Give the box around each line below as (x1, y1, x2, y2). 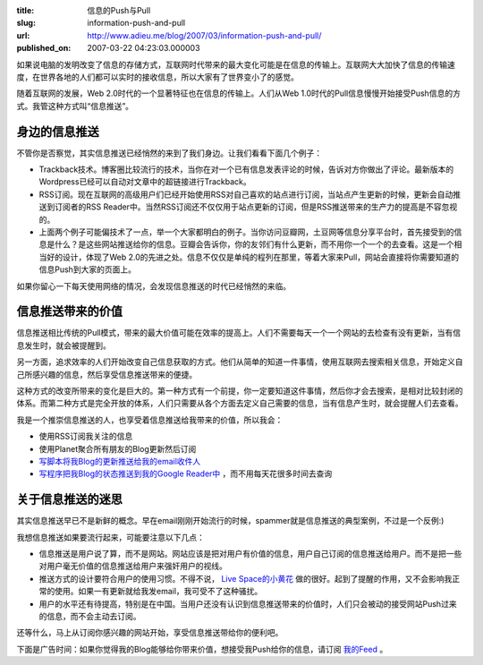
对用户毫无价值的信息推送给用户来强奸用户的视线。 (38, 560, 227, 572)
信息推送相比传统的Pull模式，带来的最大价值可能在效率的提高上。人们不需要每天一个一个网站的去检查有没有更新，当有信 (16, 328, 461, 338)
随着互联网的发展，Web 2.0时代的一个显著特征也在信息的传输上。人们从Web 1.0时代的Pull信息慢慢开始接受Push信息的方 (16, 88, 461, 98)
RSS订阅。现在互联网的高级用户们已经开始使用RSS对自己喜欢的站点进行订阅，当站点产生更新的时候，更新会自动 (38, 189, 453, 200)
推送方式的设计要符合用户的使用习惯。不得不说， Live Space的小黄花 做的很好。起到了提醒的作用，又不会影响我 (38, 573, 453, 584)
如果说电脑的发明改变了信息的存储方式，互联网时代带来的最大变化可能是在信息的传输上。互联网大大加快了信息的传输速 (16, 59, 455, 70)
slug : (16, 18, 36, 29)
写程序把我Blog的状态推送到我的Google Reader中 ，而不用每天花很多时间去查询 (38, 468, 333, 479)
